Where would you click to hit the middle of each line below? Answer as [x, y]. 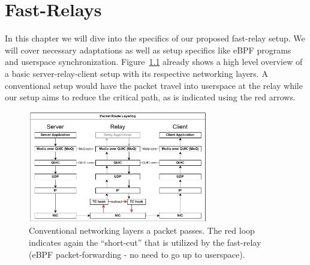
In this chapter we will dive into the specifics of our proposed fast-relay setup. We [155, 38]
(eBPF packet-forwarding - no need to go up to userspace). [137, 254]
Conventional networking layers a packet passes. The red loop [142, 230]
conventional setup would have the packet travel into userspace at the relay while [154, 85]
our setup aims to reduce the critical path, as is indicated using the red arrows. [150, 97]
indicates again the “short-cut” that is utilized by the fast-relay [145, 242]
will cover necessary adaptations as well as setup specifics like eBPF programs [148, 50]
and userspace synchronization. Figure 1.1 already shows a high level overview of [154, 62]
